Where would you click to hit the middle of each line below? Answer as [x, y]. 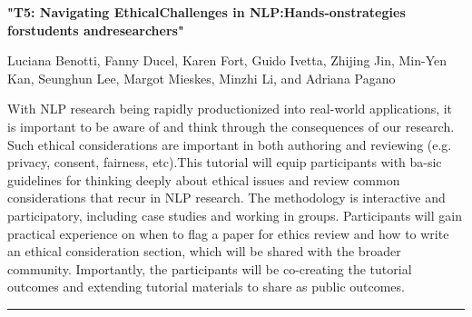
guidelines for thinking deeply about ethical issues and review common [204, 179]
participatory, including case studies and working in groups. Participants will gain [235, 215]
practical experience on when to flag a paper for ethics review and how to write [228, 233]
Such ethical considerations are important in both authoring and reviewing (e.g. [230, 144]
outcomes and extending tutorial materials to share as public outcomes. [206, 287]
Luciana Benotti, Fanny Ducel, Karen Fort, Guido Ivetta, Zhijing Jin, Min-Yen [227, 60]
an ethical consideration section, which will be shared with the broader [204, 251]
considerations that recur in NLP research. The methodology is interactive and [226, 198]
